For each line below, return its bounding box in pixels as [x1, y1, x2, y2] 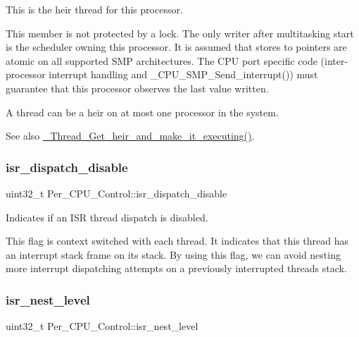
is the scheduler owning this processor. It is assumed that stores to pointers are [6, 39, 347, 54]
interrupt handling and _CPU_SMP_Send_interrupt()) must [49, 67, 318, 82]
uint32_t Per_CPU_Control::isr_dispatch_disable [6, 185, 227, 200]
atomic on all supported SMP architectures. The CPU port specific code [6, 53, 317, 68]
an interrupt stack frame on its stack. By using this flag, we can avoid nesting [6, 247, 341, 262]
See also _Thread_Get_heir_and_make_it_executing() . [6, 128, 255, 143]
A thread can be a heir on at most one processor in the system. [6, 104, 279, 119]
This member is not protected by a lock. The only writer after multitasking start [6, 25, 354, 40]
